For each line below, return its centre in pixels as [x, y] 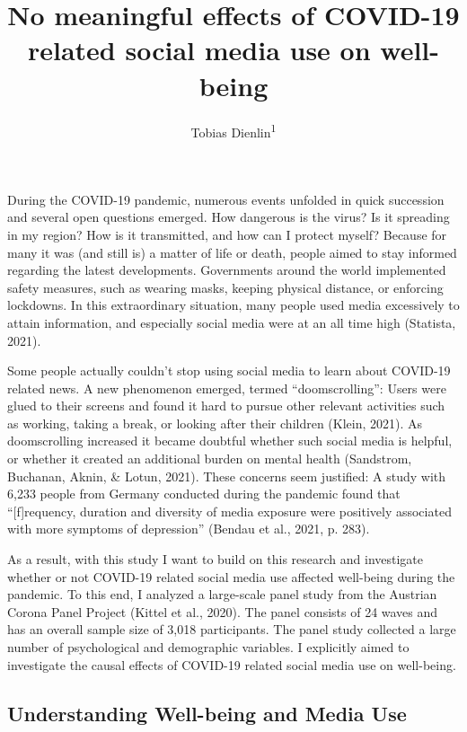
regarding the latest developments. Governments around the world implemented [227, 270]
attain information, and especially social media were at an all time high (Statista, [232, 322]
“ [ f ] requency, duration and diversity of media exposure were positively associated [229, 511]
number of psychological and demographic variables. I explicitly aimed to [208, 647]
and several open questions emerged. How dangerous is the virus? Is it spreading [229, 217]
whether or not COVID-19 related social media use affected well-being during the [231, 576]
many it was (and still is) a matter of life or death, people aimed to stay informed [232, 252]
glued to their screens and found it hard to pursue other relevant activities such [226, 406]
